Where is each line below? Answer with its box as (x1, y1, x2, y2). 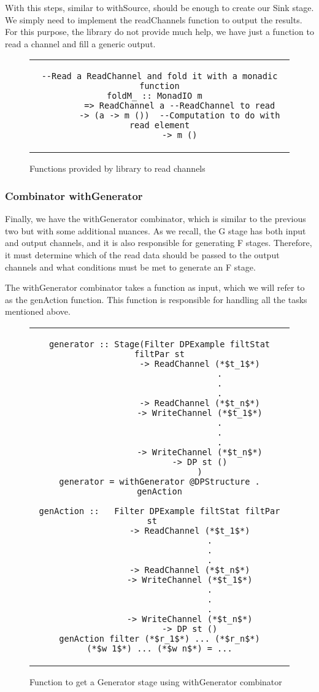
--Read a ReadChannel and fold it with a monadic (41, 71, 278, 82)
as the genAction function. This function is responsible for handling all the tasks (5, 293, 307, 306)
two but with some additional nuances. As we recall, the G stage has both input (5, 224, 306, 237)
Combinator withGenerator (5, 188, 143, 203)
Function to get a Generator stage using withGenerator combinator (29, 675, 282, 688)
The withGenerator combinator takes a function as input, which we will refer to (5, 281, 305, 294)
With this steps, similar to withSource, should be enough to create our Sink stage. (5, 1, 314, 13)
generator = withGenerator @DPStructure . (59, 476, 260, 486)
